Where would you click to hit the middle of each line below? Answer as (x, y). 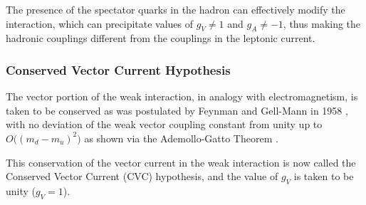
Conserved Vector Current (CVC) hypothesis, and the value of (142, 176)
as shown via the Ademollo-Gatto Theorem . (181, 138)
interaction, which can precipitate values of (100, 23)
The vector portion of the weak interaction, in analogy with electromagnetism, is (182, 96)
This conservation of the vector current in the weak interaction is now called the (181, 162)
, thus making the (322, 23)
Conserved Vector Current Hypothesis (118, 69)
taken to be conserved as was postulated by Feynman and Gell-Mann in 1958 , (177, 110)
